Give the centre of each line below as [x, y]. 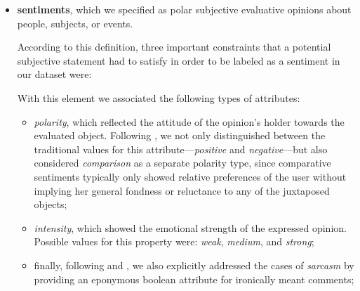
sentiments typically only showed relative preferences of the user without [190, 176]
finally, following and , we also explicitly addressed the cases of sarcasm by [194, 265]
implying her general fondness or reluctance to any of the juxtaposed [182, 190]
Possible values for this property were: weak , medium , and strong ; [174, 241]
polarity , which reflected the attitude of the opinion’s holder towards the [189, 121]
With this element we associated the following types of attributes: [159, 97]
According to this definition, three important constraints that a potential [174, 47]
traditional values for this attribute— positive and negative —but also [181, 149]
